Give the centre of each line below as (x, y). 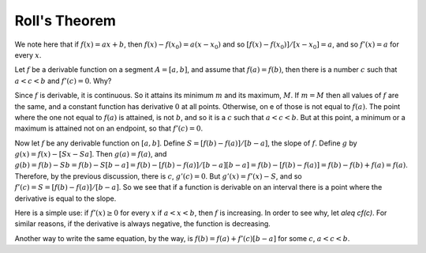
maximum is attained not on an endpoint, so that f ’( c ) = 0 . (109, 128)
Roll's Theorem (65, 21)
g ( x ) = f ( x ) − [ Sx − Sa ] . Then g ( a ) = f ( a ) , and (91, 154)
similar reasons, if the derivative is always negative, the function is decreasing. (143, 224)
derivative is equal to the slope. (65, 198)
